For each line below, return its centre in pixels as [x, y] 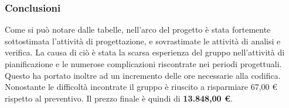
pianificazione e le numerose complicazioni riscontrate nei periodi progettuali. [143, 64]
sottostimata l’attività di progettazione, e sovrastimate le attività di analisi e [143, 41]
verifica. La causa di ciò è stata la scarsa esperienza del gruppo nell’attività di [145, 52]
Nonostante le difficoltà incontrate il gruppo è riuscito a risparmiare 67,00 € [141, 87]
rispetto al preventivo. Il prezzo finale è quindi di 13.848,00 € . [119, 98]
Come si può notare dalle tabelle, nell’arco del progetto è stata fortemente [138, 29]
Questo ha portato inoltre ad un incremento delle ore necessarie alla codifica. [143, 75]
